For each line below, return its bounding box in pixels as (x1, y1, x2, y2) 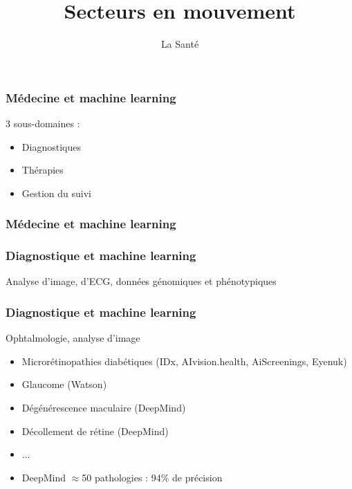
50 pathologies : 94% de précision (82, 470, 223, 484)
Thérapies (21, 163, 64, 177)
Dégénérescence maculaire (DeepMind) (21, 400, 186, 415)
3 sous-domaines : (6, 116, 80, 131)
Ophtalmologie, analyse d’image (6, 331, 140, 345)
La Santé (160, 37, 199, 51)
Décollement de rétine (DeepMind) (21, 423, 169, 438)
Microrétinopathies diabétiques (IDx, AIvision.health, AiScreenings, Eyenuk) (21, 353, 347, 368)
